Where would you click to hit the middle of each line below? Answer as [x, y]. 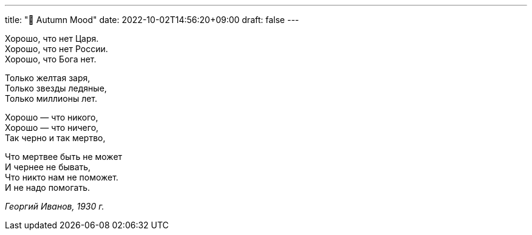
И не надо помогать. [47, 187]
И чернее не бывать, [48, 167]
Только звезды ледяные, [56, 88]
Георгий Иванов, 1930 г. [55, 206]
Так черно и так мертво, [55, 138]
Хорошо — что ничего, [52, 127]
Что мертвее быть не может [64, 157]
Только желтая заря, [48, 78]
